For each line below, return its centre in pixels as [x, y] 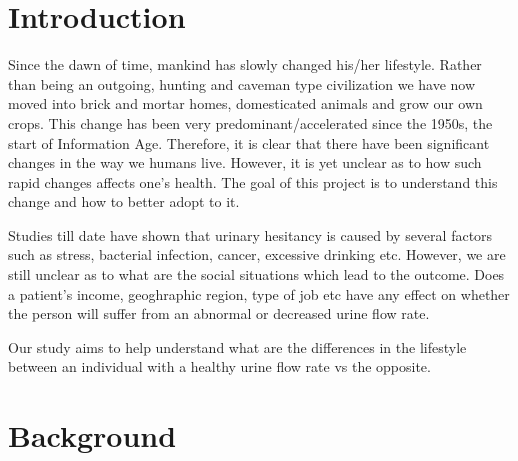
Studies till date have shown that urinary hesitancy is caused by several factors [250, 234]
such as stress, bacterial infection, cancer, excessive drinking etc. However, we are [257, 254]
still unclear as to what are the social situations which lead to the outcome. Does [256, 274]
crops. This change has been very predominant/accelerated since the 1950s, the [250, 122]
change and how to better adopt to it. [124, 201]
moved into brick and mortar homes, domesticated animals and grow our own [245, 103]
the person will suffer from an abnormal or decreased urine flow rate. [219, 313]
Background [92, 435]
